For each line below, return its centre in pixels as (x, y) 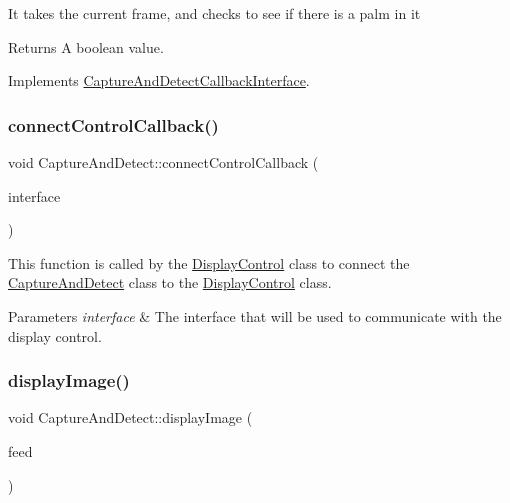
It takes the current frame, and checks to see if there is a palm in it (214, 13)
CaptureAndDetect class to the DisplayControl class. (170, 282)
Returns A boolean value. (86, 46)
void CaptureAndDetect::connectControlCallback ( (163, 162)
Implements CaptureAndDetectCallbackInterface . (159, 80)
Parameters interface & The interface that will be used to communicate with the (255, 315)
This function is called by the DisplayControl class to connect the (209, 262)
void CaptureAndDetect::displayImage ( (130, 417)
